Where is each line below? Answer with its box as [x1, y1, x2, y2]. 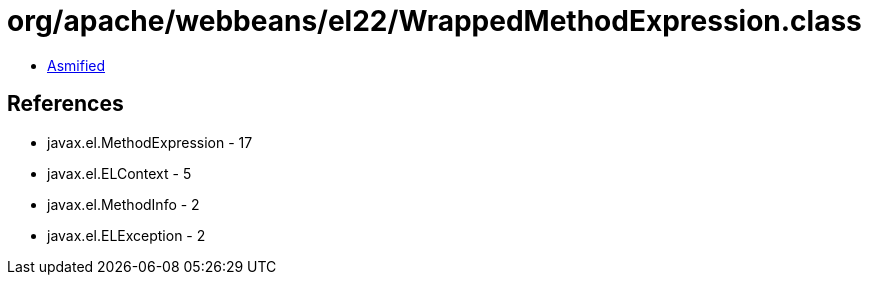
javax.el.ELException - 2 [47, 226, 206, 244]
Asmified [47, 56, 106, 74]
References [7, 91, 124, 117]
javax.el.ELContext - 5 [47, 164, 192, 182]
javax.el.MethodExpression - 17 [47, 133, 253, 151]
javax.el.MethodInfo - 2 [47, 195, 200, 213]
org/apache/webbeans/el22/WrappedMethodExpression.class [7, 4, 862, 38]
